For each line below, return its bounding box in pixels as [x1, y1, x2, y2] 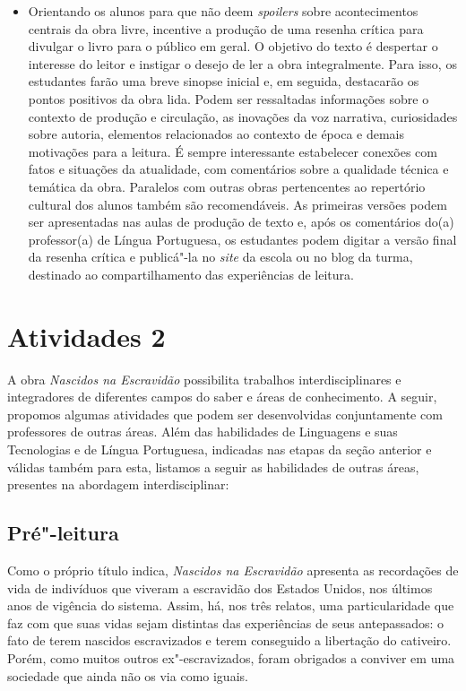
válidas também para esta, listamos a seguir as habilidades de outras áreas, [7, 457, 419, 476]
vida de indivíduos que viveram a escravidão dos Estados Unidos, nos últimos [7, 578, 433, 597]
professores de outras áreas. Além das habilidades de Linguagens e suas [7, 422, 398, 441]
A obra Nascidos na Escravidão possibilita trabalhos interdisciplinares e [7, 369, 401, 388]
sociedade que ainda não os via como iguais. [7, 666, 248, 685]
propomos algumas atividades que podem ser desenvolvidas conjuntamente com [7, 404, 443, 423]
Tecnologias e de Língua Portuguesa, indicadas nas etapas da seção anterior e [7, 440, 432, 458]
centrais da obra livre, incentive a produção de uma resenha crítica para [28, 19, 424, 38]
